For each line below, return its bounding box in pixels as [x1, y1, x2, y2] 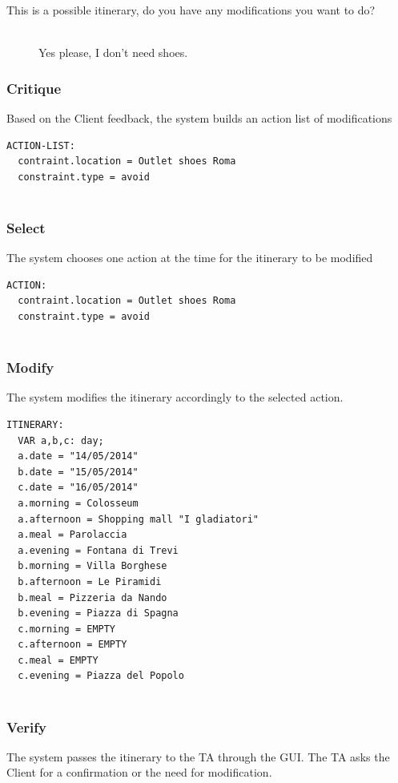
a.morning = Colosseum [18, 497, 139, 509]
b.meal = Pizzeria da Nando [18, 591, 167, 603]
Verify [6, 716, 46, 737]
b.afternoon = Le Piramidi [18, 575, 162, 587]
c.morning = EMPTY [18, 623, 116, 635]
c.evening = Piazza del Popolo [18, 670, 184, 682]
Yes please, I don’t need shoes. [38, 44, 188, 61]
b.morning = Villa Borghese [18, 560, 167, 572]
